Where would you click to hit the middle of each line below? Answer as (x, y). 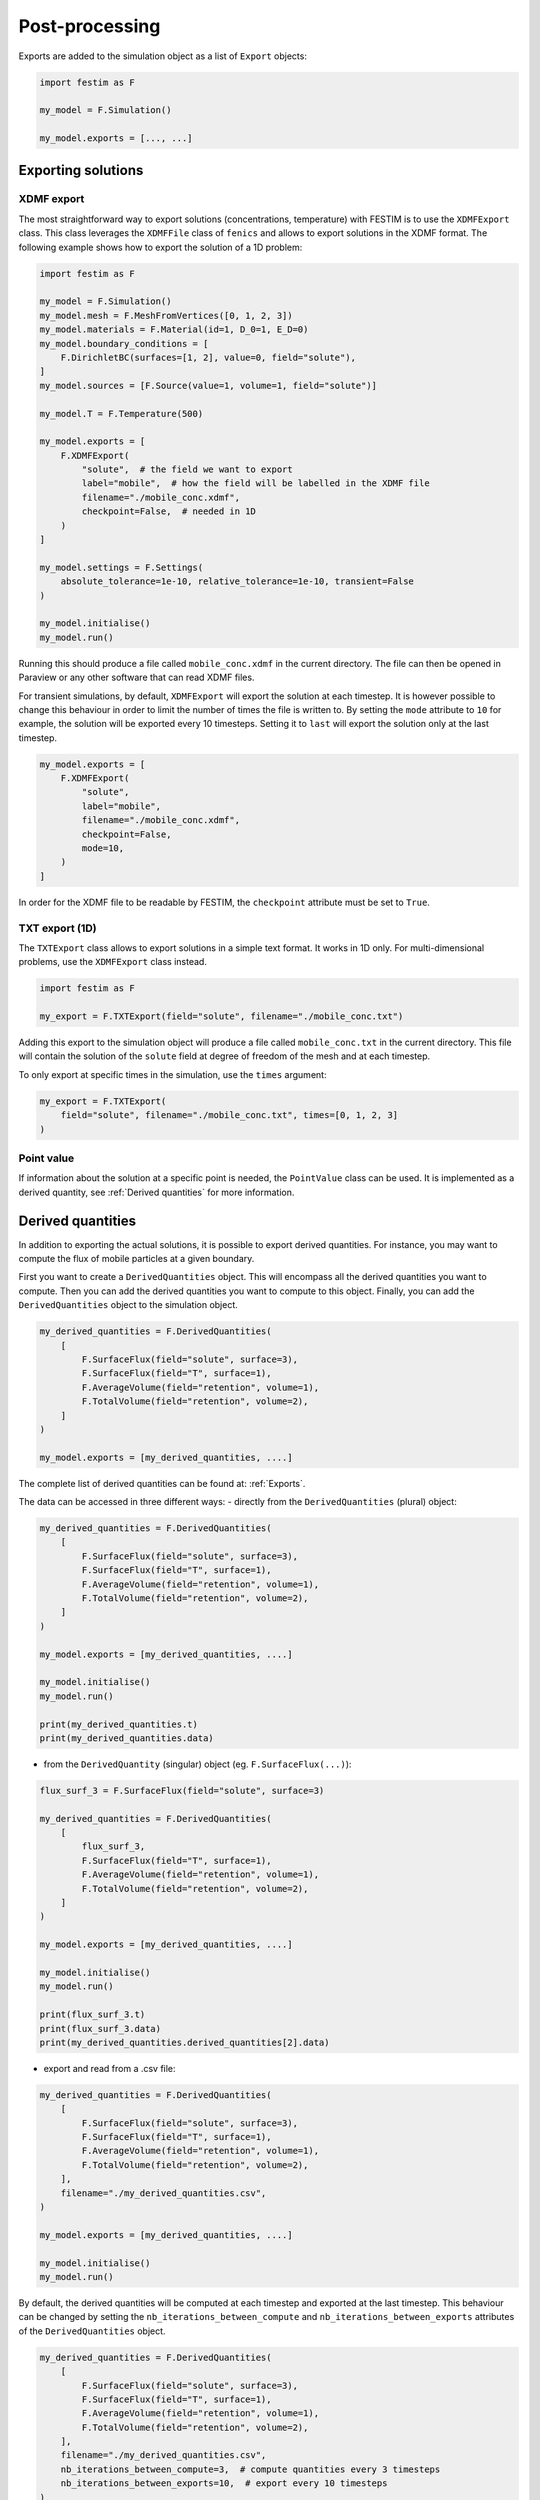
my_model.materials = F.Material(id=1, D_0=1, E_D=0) (174, 329)
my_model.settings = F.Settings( (121, 567)
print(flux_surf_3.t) (92, 2014)
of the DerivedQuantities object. (92, 2331)
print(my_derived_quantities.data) (126, 1738)
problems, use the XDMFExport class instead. (112, 962)
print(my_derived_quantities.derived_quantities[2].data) (184, 2042)
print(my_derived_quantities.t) (119, 1724)
